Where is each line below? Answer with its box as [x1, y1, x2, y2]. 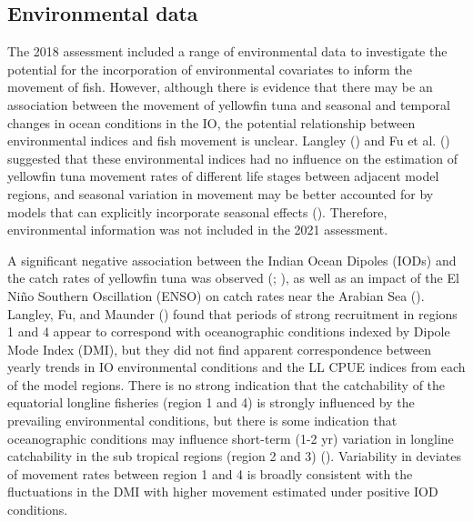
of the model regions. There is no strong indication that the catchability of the [7, 375, 446, 394]
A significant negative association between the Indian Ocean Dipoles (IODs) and [7, 250, 457, 269]
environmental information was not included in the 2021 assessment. [7, 220, 388, 239]
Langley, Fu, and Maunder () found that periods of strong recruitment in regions [7, 304, 458, 323]
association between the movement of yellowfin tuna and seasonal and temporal [7, 95, 450, 114]
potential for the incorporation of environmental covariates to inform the [7, 59, 412, 78]
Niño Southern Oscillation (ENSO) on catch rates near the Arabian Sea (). [7, 286, 425, 305]
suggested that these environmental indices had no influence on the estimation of [7, 148, 458, 167]
